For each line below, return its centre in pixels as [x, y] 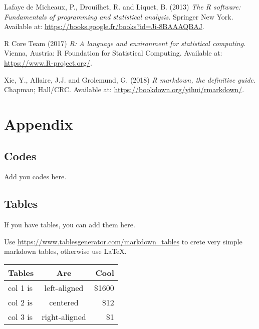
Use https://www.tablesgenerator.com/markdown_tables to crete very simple [123, 241]
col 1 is [20, 287]
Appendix [39, 123]
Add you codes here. [35, 177]
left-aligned [64, 287]
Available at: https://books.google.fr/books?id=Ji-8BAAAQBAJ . [104, 26]
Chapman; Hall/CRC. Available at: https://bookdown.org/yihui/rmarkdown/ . [124, 89]
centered [64, 302]
